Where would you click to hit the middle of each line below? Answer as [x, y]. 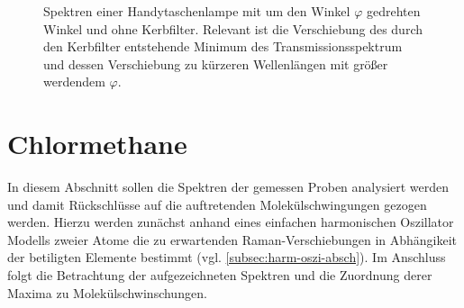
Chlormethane [97, 144]
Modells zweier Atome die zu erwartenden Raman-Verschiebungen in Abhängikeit [232, 239]
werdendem [74, 82]
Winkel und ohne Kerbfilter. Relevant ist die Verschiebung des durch [233, 28]
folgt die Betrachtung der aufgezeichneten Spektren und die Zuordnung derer [220, 275]
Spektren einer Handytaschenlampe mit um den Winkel [197, 11]
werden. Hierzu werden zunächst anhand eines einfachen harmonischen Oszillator [231, 222]
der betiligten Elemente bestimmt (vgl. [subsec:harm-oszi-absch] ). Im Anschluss [227, 257]
